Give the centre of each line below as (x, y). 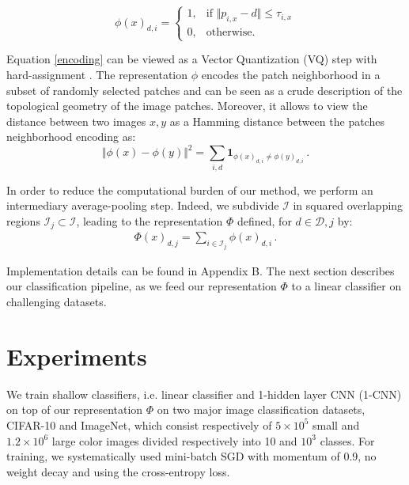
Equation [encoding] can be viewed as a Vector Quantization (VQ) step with (192, 59)
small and (336, 424)
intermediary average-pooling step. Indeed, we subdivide (143, 205)
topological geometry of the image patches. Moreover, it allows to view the (187, 106)
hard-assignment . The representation (97, 74)
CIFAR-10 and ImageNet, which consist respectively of (139, 424)
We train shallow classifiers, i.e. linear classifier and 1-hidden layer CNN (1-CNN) (204, 394)
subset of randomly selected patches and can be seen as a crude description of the (204, 90)
